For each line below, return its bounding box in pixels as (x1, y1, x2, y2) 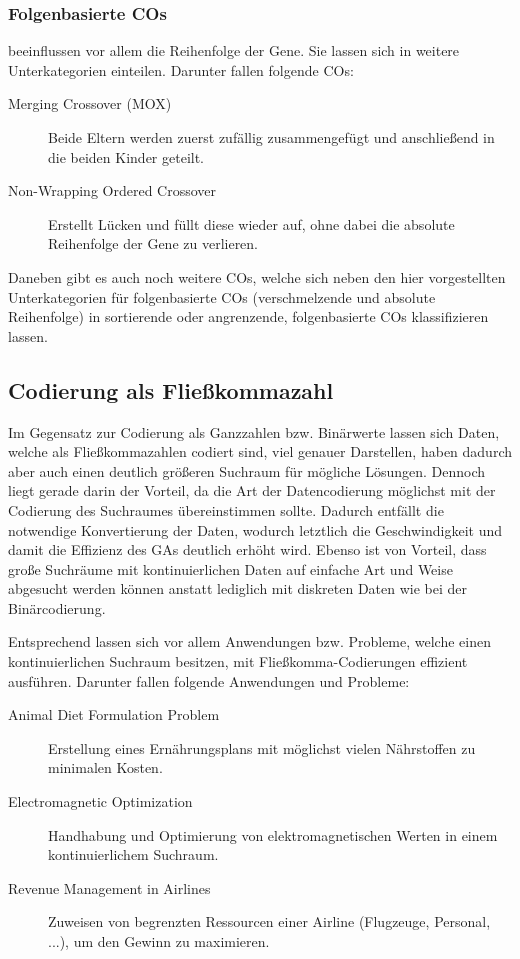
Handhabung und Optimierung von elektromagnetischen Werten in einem (48, 824, 498, 845)
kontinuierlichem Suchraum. (48, 844, 219, 865)
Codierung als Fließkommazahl (8, 374, 334, 405)
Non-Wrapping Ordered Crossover (8, 180, 217, 201)
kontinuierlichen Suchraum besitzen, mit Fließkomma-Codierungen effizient (8, 651, 468, 672)
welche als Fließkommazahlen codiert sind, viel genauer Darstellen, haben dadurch (8, 441, 512, 462)
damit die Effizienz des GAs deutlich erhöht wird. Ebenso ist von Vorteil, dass (8, 539, 487, 560)
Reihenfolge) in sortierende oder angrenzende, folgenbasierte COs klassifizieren (8, 306, 489, 327)
